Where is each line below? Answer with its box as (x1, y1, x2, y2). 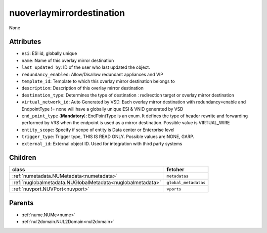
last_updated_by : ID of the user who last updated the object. (21, 64, 150, 70)
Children (9, 153, 37, 162)
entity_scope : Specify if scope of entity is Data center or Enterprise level (21, 127, 175, 133)
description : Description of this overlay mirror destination (21, 85, 144, 91)
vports (166, 186, 181, 191)
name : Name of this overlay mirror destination (21, 57, 114, 63)
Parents (9, 198, 34, 207)
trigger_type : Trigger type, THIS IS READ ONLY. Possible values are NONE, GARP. (21, 134, 195, 140)
